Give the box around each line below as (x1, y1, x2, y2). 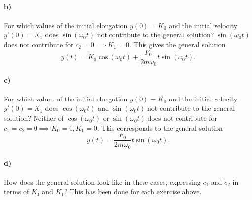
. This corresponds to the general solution (97, 122, 223, 133)
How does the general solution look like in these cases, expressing (4, 176, 201, 187)
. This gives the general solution (129, 39, 226, 49)
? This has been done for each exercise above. (64, 186, 202, 197)
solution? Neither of (4, 113, 64, 123)
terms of (4, 186, 29, 197)
